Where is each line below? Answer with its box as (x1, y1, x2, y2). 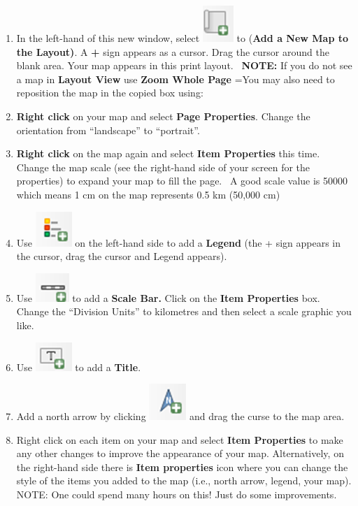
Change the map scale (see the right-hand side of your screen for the (16, 159, 310, 174)
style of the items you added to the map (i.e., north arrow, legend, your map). (16, 473, 352, 488)
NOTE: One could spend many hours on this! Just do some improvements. (16, 487, 337, 502)
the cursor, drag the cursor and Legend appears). (16, 249, 227, 263)
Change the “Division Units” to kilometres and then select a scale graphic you (16, 304, 352, 319)
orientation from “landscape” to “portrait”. (16, 122, 200, 137)
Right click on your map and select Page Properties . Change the (16, 108, 310, 123)
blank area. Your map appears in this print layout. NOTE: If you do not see (16, 58, 352, 73)
